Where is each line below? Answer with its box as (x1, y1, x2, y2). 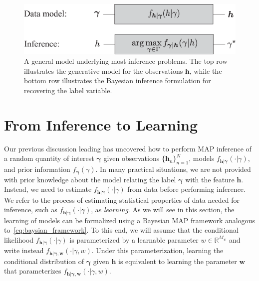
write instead (4, 245, 44, 256)
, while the (189, 65, 222, 76)
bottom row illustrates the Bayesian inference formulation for (24, 75, 211, 86)
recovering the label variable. (24, 85, 112, 95)
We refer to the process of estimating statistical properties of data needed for (4, 194, 240, 205)
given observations (103, 153, 160, 163)
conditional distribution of (4, 256, 84, 266)
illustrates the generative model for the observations (24, 65, 183, 76)
